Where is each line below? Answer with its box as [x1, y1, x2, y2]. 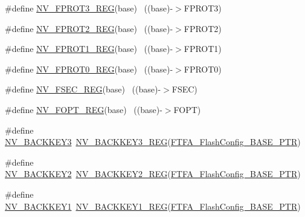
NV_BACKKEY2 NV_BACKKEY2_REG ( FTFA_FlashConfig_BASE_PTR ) [5, 167, 301, 180]
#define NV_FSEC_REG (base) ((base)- [5, 83, 161, 96]
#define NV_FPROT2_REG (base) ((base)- [5, 22, 173, 34]
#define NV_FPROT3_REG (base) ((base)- [5, 2, 173, 14]
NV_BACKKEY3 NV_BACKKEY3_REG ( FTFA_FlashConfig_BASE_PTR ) [5, 135, 301, 148]
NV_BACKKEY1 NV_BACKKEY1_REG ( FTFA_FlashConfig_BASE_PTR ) [5, 199, 301, 212]
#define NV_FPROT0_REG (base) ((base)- [5, 62, 173, 75]
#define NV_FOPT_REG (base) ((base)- [5, 103, 162, 115]
